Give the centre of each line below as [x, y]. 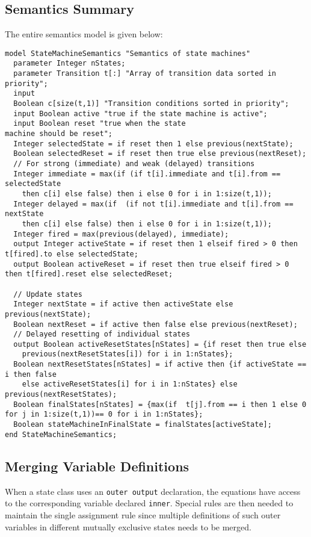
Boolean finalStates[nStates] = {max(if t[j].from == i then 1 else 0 [160, 404]
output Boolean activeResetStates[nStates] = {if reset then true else [160, 344]
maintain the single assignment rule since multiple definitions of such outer [143, 514]
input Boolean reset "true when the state [100, 124]
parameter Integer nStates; [69, 64]
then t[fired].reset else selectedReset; [89, 274]
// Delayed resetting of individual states [102, 334]
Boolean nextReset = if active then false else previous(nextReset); [155, 324]
